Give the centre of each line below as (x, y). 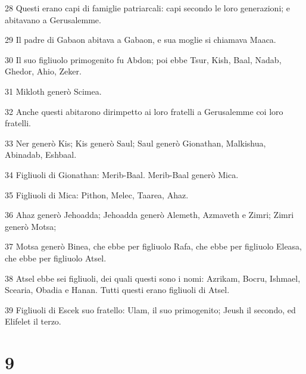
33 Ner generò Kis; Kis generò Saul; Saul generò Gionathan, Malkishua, (135, 143)
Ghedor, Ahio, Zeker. (43, 71)
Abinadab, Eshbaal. (41, 155)
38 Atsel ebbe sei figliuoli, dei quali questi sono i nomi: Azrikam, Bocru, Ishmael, (153, 278)
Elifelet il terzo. (33, 321)
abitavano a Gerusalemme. (53, 19)
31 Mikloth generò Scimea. (53, 91)
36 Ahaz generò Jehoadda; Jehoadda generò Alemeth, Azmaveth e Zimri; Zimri (149, 215)
